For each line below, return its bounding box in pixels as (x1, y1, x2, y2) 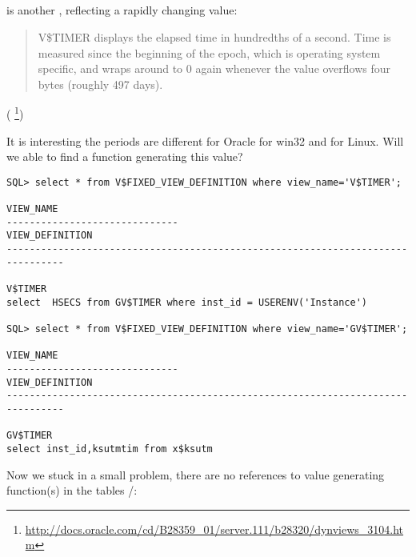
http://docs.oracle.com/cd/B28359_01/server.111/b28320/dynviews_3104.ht (25, 520, 404, 537)
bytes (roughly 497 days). (38, 75, 163, 92)
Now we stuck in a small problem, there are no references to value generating (6, 466, 385, 483)
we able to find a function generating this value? (6, 148, 243, 165)
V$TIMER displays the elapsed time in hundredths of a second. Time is (38, 28, 391, 45)
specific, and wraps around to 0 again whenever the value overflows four (38, 60, 391, 77)
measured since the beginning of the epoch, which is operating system (38, 44, 381, 61)
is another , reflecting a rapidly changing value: (6, 2, 238, 18)
